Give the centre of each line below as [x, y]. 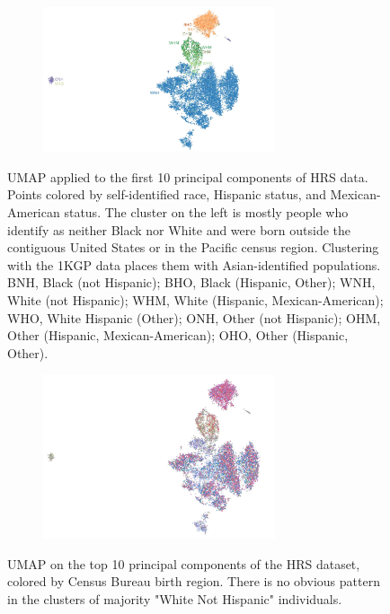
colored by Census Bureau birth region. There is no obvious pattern [194, 581]
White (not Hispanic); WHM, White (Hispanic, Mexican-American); [195, 300]
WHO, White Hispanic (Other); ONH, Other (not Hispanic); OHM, [194, 317]
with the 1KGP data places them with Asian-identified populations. [194, 264]
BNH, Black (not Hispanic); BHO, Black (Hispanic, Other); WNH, [191, 282]
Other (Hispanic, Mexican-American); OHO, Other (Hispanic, [178, 335]
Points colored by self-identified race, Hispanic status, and [167, 194]
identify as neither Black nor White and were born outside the [179, 229]
